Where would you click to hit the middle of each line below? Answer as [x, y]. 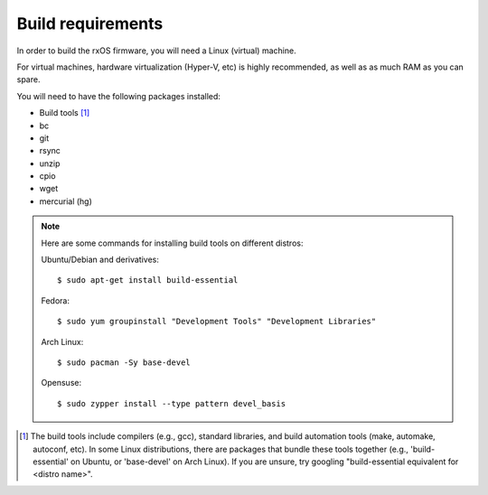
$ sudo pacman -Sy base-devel [124, 362]
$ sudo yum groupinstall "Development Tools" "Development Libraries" [217, 322]
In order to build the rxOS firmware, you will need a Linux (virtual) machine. [157, 51]
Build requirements [90, 23]
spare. [28, 79]
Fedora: [56, 300]
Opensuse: [61, 383]
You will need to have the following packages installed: [119, 96]
